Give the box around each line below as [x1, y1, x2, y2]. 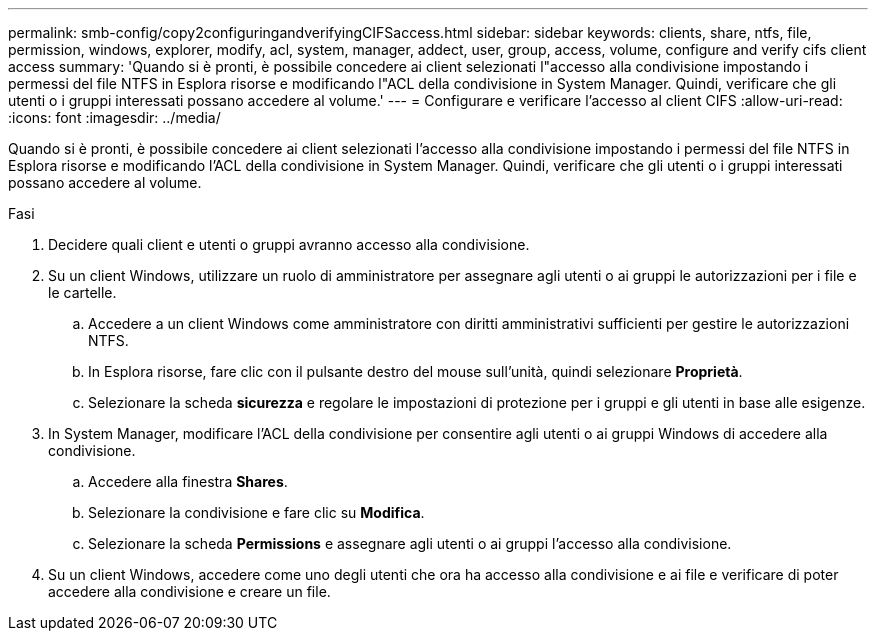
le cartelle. [48, 284, 117, 301]
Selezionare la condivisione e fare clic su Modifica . [88, 504, 425, 521]
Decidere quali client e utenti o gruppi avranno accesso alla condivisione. [48, 236, 530, 253]
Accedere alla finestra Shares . [88, 473, 288, 490]
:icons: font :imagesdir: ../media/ [8, 109, 221, 126]
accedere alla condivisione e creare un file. [48, 583, 331, 600]
